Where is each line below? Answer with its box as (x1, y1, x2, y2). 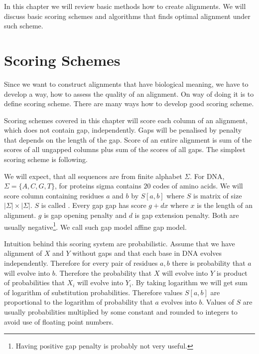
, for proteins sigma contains (55, 180, 141, 191)
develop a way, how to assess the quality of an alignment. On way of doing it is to (4, 88, 254, 99)
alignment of (4, 248, 42, 258)
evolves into (161, 297, 197, 307)
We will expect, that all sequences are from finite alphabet (4, 171, 182, 181)
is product (216, 267, 248, 278)
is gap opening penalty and (44, 210, 127, 220)
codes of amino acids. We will (153, 180, 243, 191)
